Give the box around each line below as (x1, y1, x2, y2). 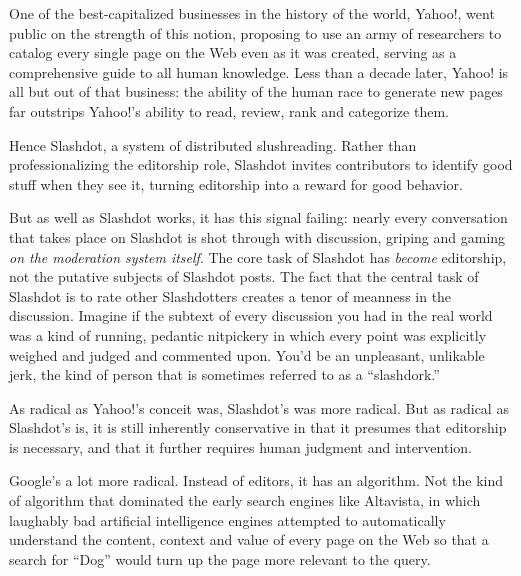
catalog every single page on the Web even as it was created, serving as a (9, 42, 457, 63)
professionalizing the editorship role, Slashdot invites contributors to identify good (9, 154, 513, 175)
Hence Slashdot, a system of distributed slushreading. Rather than (9, 134, 417, 155)
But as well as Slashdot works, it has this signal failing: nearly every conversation (9, 207, 508, 228)
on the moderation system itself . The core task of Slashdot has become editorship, (9, 246, 507, 267)
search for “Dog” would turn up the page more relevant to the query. (9, 548, 431, 569)
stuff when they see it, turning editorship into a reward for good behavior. (9, 173, 463, 194)
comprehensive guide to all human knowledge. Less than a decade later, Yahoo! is (9, 61, 509, 82)
